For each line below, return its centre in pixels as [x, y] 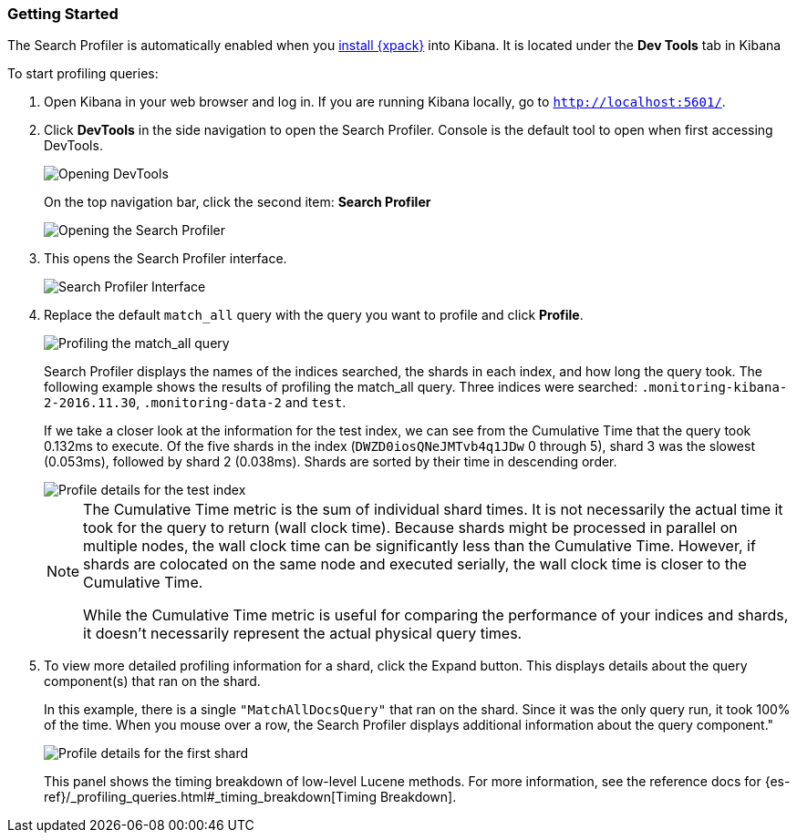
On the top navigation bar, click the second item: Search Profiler [238, 202]
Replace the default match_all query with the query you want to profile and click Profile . [314, 315]
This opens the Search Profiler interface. [166, 259]
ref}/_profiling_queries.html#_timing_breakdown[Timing [210, 797]
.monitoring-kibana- [714, 388]
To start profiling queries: [83, 74]
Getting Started [63, 14]
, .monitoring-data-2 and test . [241, 403]
